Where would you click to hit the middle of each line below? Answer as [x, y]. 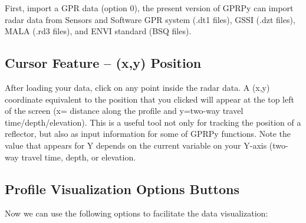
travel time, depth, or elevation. [79, 157]
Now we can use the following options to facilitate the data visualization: [136, 213]
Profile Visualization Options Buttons [122, 188]
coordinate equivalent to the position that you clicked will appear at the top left [149, 99]
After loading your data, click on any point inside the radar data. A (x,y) [137, 87]
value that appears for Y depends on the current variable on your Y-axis [136, 145]
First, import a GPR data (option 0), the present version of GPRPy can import [149, 8]
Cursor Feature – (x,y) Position [103, 63]
